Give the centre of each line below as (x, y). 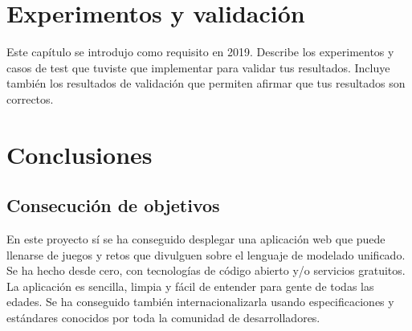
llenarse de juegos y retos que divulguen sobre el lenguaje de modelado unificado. (206, 254)
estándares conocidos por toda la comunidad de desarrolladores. (163, 318)
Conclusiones (80, 154)
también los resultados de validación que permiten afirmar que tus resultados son (206, 83)
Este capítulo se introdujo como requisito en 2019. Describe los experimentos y (200, 52)
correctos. (30, 98)
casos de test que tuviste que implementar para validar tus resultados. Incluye (198, 67)
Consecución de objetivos (113, 205)
